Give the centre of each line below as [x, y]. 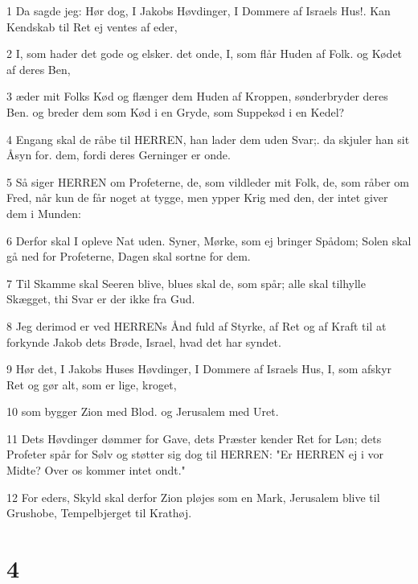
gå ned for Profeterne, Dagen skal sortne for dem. [129, 256]
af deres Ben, [39, 69]
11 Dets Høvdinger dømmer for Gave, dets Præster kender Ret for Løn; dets [194, 438]
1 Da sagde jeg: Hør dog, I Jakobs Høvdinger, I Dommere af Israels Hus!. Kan [199, 10]
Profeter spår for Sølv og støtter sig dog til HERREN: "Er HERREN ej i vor [195, 454]
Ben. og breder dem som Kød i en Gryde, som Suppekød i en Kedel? [176, 111]
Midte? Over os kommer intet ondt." [96, 470]
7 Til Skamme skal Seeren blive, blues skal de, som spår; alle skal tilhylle [186, 283]
